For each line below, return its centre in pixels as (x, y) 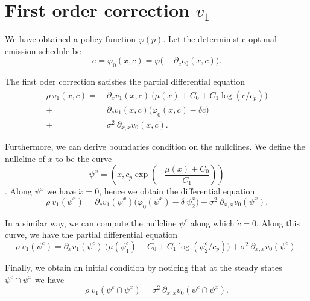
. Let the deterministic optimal (220, 39)
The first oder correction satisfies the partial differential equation (125, 82)
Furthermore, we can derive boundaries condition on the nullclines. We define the (155, 147)
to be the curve (84, 158)
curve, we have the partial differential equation (91, 234)
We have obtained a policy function (71, 39)
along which (212, 222)
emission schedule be (43, 50)
